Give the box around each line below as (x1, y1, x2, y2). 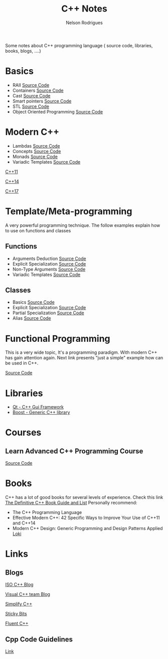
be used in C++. (5, 360, 39, 366)
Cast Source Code (12, 92, 51, 98)
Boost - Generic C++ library (12, 410, 70, 416)
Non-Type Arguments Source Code (12, 266, 86, 272)
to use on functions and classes (5, 227, 71, 233)
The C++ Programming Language (12, 509, 82, 515)
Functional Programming (5, 333, 110, 344)
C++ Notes (61, 3, 108, 15)
